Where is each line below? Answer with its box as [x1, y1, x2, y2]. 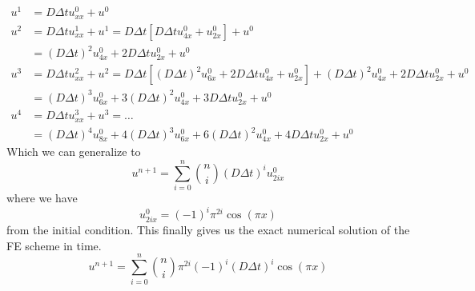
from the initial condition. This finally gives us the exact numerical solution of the [6, 221, 410, 238]
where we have [6, 189, 78, 205]
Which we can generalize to [6, 143, 141, 160]
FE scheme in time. [6, 237, 102, 253]
